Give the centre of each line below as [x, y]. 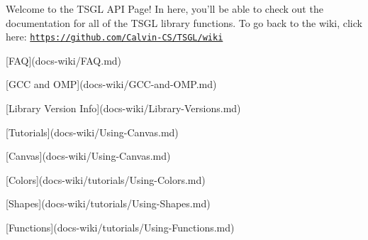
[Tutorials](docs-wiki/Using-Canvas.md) [92, 132]
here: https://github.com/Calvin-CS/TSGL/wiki [115, 37]
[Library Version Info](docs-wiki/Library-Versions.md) [123, 108]
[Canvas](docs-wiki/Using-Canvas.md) [88, 156]
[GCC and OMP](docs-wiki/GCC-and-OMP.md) [111, 84]
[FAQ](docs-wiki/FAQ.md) [64, 60]
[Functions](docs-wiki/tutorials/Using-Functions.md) [120, 227]
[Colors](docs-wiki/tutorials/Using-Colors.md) [106, 179]
